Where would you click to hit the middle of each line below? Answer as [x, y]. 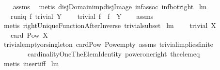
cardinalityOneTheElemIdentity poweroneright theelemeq [114, 53]
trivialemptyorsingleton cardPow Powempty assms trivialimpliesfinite [108, 44]
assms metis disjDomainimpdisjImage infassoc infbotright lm [110, 6]
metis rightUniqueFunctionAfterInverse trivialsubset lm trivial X [110, 25]
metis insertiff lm [31, 63]
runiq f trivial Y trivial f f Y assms [82, 16]
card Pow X [29, 35]
